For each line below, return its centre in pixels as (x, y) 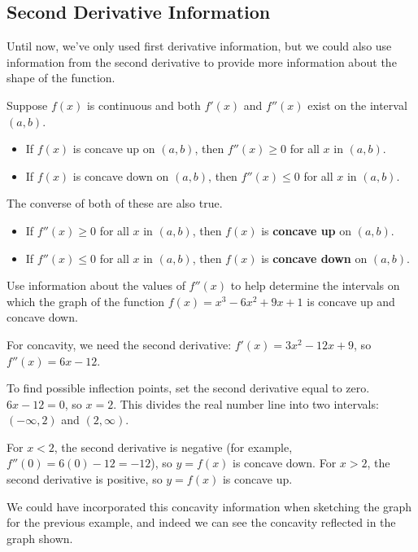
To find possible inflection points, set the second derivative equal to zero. (188, 388)
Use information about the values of (96, 285)
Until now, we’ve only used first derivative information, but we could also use (199, 46)
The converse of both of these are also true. (115, 203)
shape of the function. (61, 78)
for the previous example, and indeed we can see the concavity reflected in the (201, 522)
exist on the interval (357, 105)
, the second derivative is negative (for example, (173, 447)
